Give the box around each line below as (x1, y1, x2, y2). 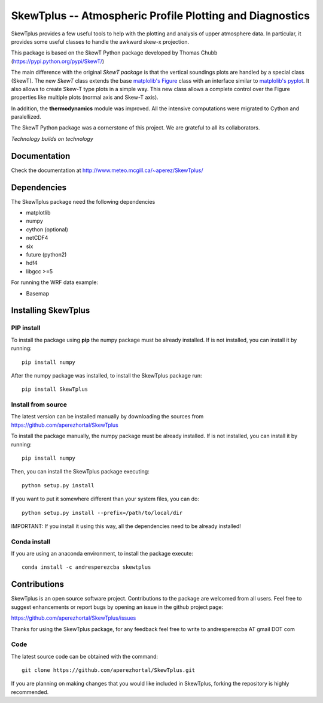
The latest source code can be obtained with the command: (11, 653, 159, 660)
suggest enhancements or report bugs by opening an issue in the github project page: (11, 603, 224, 611)
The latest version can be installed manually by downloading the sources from (11, 413, 204, 420)
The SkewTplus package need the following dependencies (11, 198, 156, 205)
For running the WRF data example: (11, 279, 99, 286)
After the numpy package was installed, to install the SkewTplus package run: (11, 372, 203, 379)
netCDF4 (26, 234, 48, 242)
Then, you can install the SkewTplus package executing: (11, 468, 150, 475)
